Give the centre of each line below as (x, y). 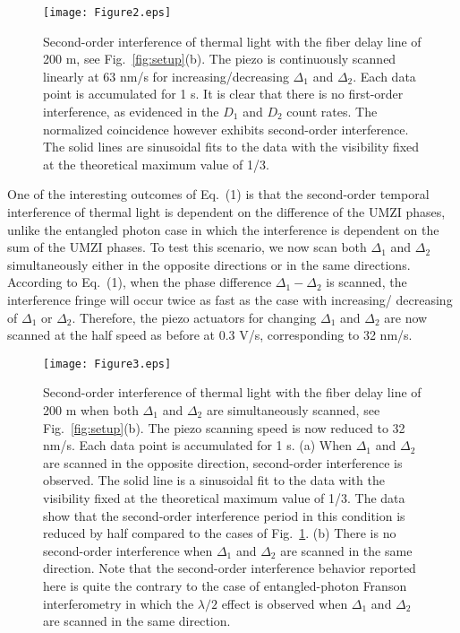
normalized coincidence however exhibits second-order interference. (226, 129)
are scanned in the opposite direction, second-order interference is (223, 462)
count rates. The (332, 112)
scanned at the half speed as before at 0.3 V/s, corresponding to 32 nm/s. (210, 335)
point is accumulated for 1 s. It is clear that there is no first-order (223, 94)
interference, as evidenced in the (131, 112)
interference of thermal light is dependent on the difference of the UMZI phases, (226, 212)
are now (406, 317)
